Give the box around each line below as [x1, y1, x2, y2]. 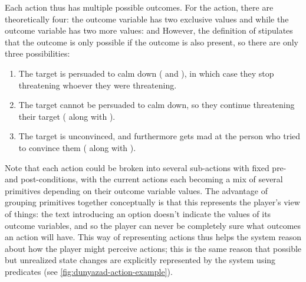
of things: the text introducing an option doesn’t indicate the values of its [5, 207, 271, 219]
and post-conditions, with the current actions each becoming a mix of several [5, 173, 283, 185]
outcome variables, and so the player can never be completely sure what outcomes [5, 219, 301, 231]
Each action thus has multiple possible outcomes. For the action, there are [5, 1, 274, 13]
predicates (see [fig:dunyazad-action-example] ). [5, 265, 173, 277]
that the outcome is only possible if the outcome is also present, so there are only [5, 35, 298, 48]
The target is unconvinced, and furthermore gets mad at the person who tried [18, 130, 301, 142]
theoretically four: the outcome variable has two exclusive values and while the [5, 12, 289, 25]
